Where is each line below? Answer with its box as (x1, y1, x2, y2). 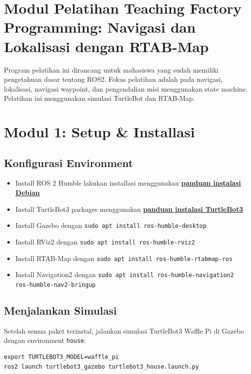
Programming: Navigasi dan (4, 17, 196, 37)
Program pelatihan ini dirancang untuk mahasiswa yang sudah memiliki (4, 64, 219, 75)
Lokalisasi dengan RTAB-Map (4, 36, 209, 56)
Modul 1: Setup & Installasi (4, 122, 195, 142)
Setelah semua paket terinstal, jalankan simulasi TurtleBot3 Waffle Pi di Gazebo (4, 325, 244, 336)
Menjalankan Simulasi (4, 302, 117, 318)
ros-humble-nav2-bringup (15, 281, 96, 288)
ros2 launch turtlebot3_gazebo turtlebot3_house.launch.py (4, 363, 199, 370)
